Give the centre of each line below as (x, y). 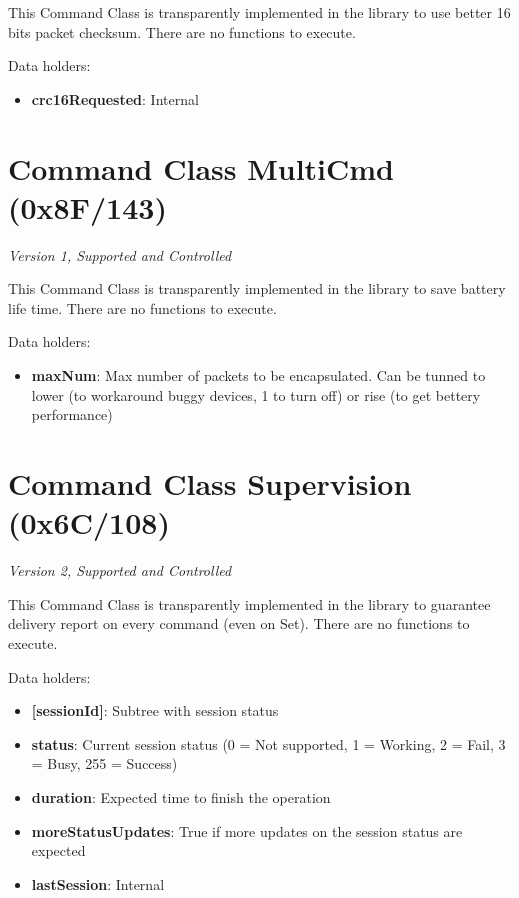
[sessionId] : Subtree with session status (155, 710)
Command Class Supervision (210, 483)
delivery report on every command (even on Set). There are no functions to (239, 623)
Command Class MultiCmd (201, 167)
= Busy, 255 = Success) (104, 763)
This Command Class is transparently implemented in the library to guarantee (249, 603)
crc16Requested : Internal (115, 98)
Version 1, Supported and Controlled (120, 254)
